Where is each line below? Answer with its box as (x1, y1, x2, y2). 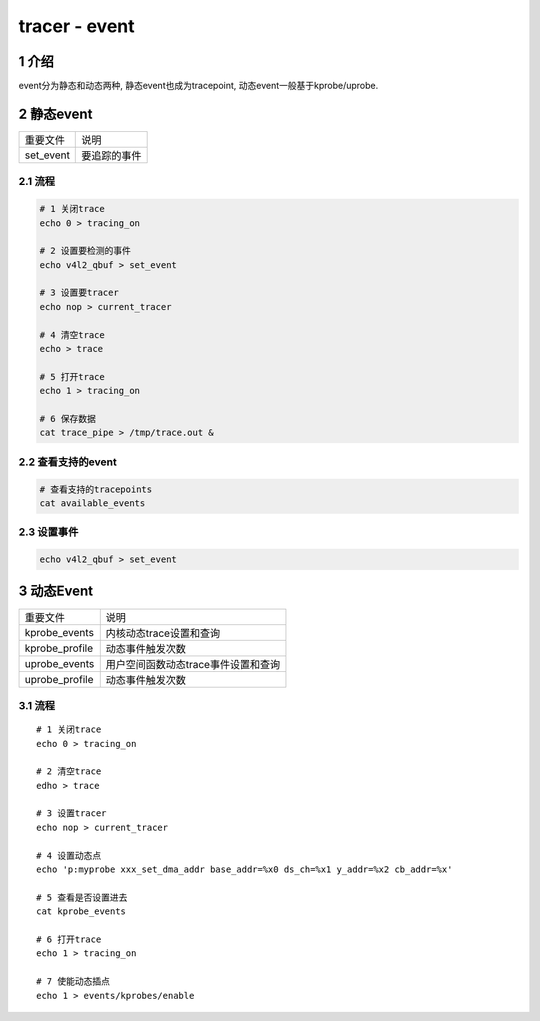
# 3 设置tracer (36, 808, 107, 819)
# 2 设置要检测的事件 (39, 245, 132, 257)
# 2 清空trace (36, 766, 102, 777)
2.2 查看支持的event (18, 455, 117, 469)
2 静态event (18, 105, 93, 122)
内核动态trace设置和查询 (105, 626, 220, 640)
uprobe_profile (24, 672, 94, 686)
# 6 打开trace (36, 933, 102, 945)
